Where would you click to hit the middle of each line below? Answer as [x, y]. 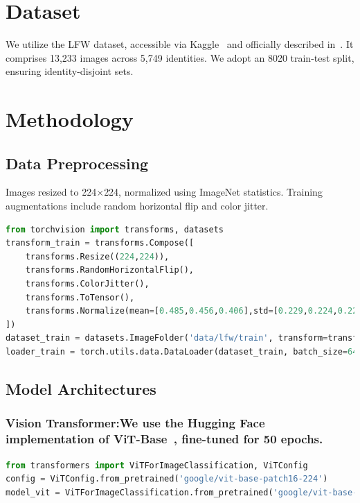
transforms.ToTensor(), [80, 297]
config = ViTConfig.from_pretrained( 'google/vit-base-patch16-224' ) [167, 479]
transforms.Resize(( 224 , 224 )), [97, 256]
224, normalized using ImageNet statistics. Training [213, 192]
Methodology [70, 119]
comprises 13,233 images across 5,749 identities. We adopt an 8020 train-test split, [180, 57]
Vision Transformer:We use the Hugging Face [135, 423]
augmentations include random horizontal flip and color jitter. [137, 206]
